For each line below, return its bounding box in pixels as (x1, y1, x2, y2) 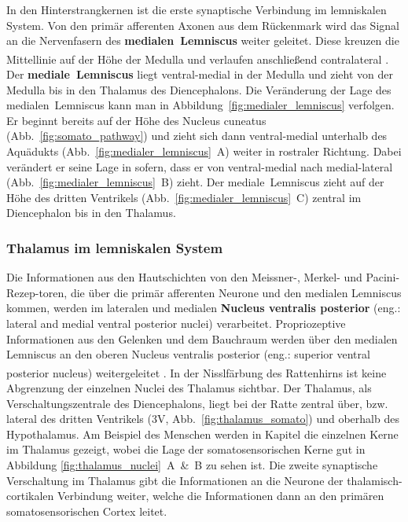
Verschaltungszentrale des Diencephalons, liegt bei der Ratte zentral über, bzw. (6, 395, 388, 411)
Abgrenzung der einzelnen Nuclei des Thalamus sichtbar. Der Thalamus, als (6, 380, 372, 395)
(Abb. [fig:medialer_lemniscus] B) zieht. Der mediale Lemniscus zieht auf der (6, 174, 384, 190)
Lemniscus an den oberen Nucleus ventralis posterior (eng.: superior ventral (6, 346, 370, 362)
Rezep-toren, (6, 284, 68, 300)
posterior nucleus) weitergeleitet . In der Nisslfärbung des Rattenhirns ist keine (6, 364, 387, 380)
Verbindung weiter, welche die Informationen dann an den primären (57, 487, 384, 504)
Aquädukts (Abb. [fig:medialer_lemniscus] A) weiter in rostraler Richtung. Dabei (6, 143, 402, 159)
